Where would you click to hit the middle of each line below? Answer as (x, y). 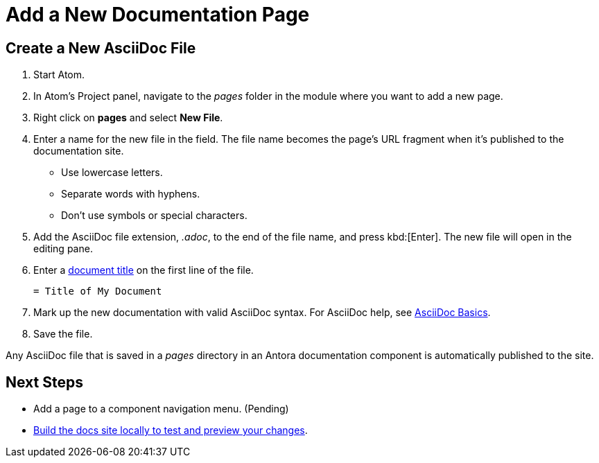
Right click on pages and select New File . (128, 118)
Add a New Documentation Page (158, 15)
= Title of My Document (98, 291)
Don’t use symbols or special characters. (154, 216)
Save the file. (63, 334)
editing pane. (63, 249)
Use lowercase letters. (112, 173)
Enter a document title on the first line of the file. (144, 270)
